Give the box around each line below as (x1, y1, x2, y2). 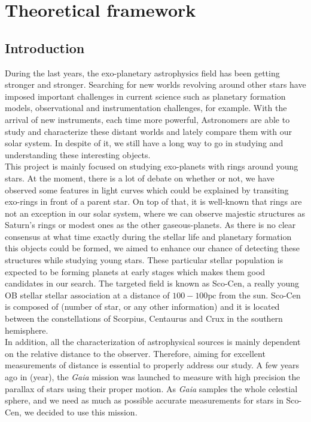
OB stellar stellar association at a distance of (5, 288, 170, 301)
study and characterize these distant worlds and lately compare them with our (5, 125, 292, 137)
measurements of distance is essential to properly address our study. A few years (5, 359, 300, 371)
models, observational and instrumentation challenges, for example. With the (5, 101, 287, 114)
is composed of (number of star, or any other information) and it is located (5, 300, 280, 313)
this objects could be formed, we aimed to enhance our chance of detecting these (5, 242, 300, 254)
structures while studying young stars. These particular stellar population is (5, 254, 283, 266)
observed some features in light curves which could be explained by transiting (5, 183, 289, 196)
